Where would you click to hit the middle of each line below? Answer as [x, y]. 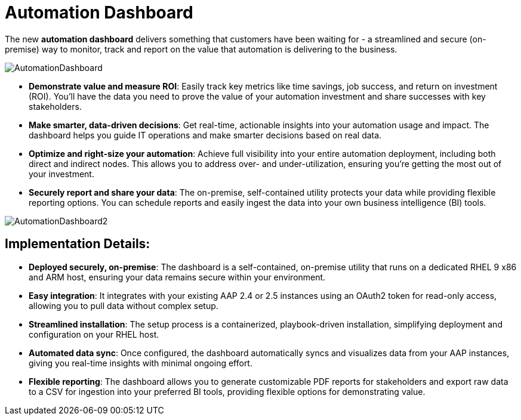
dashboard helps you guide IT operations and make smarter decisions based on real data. [205, 135]
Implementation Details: [78, 244]
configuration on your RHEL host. [94, 334]
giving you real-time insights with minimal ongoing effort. [141, 363]
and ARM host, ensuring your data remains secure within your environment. [177, 277]
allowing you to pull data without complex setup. [124, 305]
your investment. [61, 174]
